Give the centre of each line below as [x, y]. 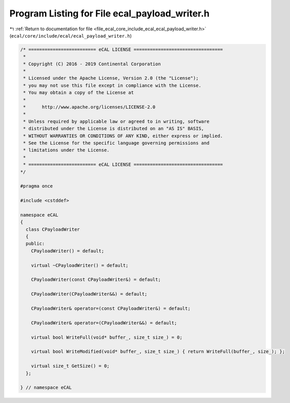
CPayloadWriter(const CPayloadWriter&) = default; [96, 280]
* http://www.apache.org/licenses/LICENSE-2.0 [89, 107]
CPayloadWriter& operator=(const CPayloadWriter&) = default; [111, 308]
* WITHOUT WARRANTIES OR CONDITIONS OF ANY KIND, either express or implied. [123, 136]
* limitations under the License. [66, 150]
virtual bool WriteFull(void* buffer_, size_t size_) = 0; [107, 337]
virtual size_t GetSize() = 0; [70, 366]
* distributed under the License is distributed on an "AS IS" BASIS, [114, 129]
